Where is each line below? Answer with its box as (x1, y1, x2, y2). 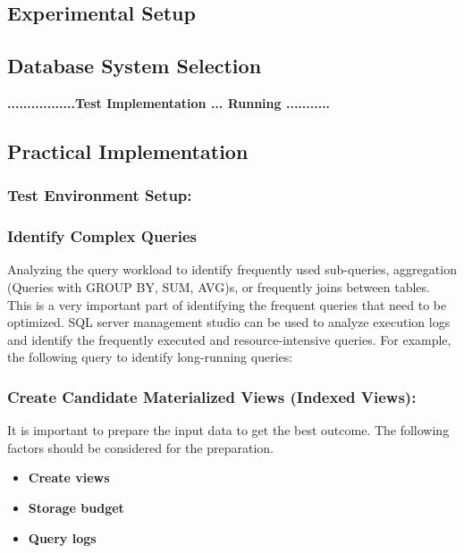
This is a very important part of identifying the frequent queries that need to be (7, 295, 447, 314)
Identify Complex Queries (7, 225, 198, 247)
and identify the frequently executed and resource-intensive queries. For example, (7, 330, 451, 348)
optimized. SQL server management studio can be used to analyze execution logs (7, 313, 451, 331)
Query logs (28, 528, 97, 547)
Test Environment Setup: (7, 184, 192, 206)
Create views (28, 468, 110, 487)
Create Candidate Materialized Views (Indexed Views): (7, 385, 417, 407)
